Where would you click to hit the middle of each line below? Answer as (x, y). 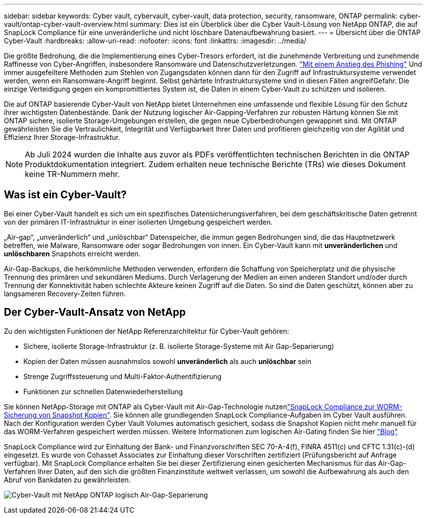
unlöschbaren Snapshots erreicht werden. (72, 253)
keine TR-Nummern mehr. (72, 174)
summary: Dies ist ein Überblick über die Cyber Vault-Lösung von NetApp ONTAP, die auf (274, 24)
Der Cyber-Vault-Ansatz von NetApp (95, 312)
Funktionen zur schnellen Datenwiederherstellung (103, 391)
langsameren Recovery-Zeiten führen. (65, 293)
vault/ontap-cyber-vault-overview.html (66, 24)
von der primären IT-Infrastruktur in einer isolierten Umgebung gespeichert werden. (138, 222)
